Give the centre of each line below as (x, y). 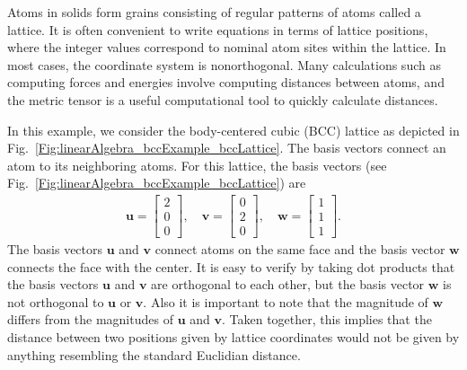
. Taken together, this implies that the (326, 319)
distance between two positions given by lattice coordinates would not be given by (233, 337)
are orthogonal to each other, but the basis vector (288, 284)
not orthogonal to (56, 301)
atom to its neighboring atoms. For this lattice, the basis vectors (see (197, 165)
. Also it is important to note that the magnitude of (286, 301)
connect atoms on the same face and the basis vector (300, 249)
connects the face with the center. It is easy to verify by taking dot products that (231, 266)
